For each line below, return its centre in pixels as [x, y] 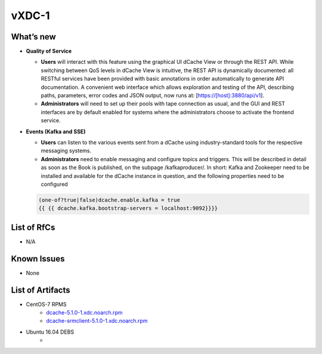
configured [54, 184]
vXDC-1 [30, 16]
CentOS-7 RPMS [46, 304]
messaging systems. [66, 151]
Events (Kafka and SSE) [56, 131]
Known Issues [38, 259]
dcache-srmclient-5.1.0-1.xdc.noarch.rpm [97, 321]
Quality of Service [49, 51]
